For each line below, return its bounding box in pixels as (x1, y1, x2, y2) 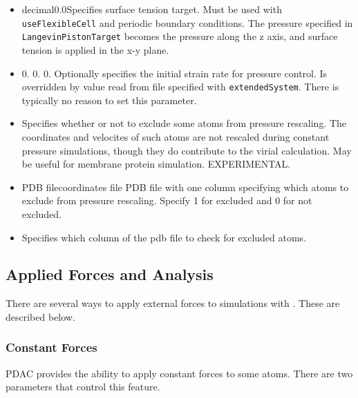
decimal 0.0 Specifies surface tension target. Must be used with (21, 2, 282, 16)
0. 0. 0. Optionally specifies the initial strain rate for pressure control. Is (21, 66, 328, 80)
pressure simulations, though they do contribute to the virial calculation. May (21, 143, 352, 157)
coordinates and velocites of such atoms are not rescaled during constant (21, 129, 330, 143)
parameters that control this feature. (6, 379, 160, 394)
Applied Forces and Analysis (6, 263, 214, 285)
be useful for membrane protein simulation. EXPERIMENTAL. (21, 157, 291, 171)
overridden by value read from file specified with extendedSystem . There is (21, 79, 339, 94)
